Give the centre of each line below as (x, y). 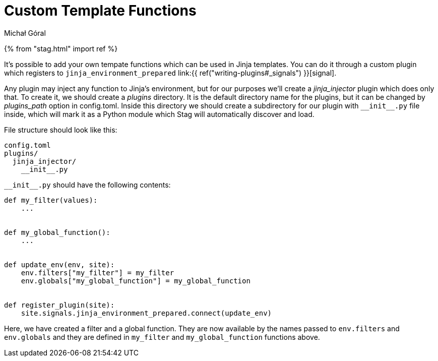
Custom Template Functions (100, 11)
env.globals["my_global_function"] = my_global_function (136, 281)
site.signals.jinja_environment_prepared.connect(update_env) (146, 313)
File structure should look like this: (61, 130)
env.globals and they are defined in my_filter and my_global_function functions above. (162, 337)
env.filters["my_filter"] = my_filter (98, 273)
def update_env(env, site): (59, 264)
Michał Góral (25, 33)
